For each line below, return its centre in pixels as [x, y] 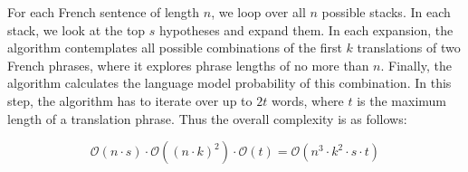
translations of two [409, 48]
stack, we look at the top [76, 29]
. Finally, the [416, 65]
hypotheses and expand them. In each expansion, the [306, 29]
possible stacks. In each [386, 12]
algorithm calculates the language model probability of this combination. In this [229, 83]
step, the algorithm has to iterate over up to [130, 100]
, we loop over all [258, 12]
